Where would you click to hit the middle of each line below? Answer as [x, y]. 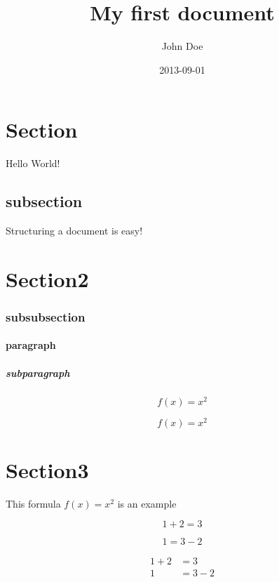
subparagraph [38, 372]
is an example [147, 503]
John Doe [182, 46]
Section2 [47, 278]
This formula [33, 503]
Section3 [47, 469]
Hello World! [33, 163]
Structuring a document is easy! [74, 231]
